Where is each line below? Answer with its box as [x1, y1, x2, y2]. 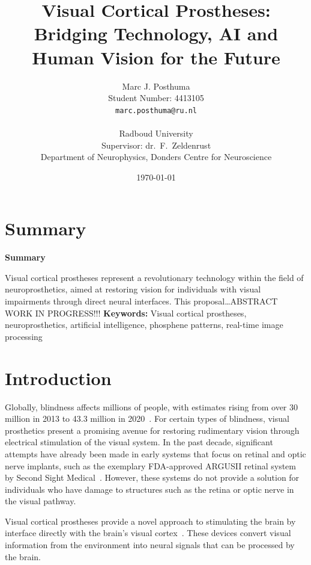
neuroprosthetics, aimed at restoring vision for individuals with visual [5, 283, 261, 295]
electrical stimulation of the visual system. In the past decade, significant [5, 436, 273, 448]
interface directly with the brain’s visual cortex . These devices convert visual [5, 526, 291, 539]
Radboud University [119, 126, 193, 139]
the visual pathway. [5, 495, 76, 507]
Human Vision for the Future [32, 45, 280, 69]
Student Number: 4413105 [108, 91, 204, 104]
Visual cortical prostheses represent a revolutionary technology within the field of [5, 271, 304, 283]
